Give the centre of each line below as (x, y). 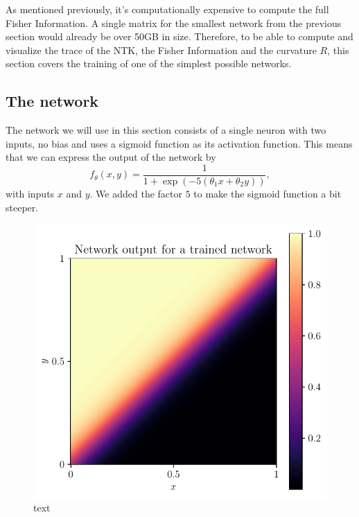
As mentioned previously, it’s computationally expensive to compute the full (167, 9)
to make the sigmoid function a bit (268, 194)
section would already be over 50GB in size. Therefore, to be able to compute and (179, 36)
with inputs (30, 194)
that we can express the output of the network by (111, 157)
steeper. (22, 207)
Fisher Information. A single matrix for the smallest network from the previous (174, 23)
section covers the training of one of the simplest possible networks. (149, 63)
